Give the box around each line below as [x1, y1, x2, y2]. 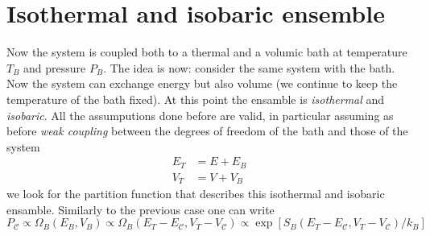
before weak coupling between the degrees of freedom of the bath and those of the [6, 122, 408, 139]
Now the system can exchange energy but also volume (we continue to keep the [6, 75, 398, 92]
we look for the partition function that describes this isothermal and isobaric [6, 185, 385, 202]
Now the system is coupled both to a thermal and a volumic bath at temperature [6, 43, 407, 60]
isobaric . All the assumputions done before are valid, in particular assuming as [6, 106, 394, 123]
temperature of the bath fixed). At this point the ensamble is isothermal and [6, 90, 385, 107]
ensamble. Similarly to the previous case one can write [6, 201, 275, 217]
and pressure [23, 59, 86, 76]
